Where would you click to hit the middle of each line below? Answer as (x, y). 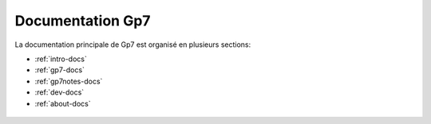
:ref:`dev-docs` (59, 92)
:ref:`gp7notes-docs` (69, 81)
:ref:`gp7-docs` (60, 70)
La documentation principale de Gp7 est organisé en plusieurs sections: (133, 45)
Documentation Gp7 (83, 21)
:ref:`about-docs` (63, 103)
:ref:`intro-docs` (61, 59)
